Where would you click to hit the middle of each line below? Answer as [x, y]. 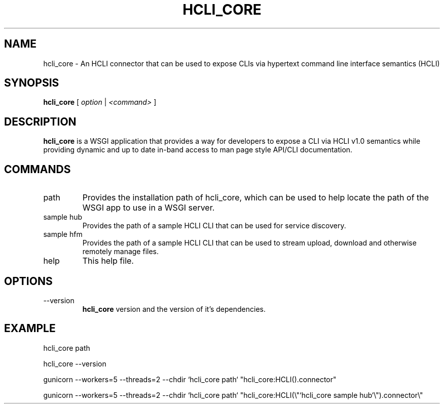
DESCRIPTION [40, 121]
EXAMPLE [30, 329]
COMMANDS [38, 169]
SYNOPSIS [32, 83]
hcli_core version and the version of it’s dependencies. [174, 309]
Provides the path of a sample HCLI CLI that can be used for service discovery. [214, 226]
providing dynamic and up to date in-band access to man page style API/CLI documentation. [198, 150]
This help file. [108, 261]
